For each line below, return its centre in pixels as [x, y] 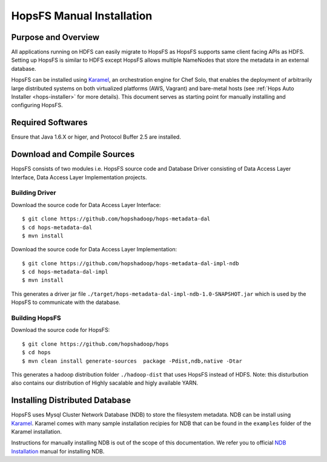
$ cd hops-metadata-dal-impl [65, 272]
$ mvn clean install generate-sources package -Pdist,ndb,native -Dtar [132, 361]
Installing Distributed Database [71, 401]
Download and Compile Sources [73, 154]
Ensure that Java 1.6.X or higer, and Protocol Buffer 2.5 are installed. [96, 137]
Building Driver [34, 193]
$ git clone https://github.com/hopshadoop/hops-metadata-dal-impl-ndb [130, 263]
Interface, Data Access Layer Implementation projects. [79, 177]
